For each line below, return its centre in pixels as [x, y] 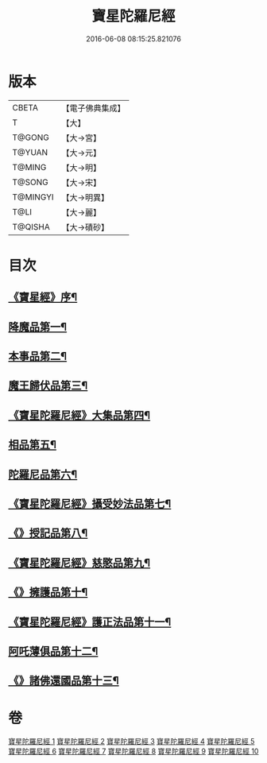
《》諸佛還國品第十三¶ [64, 681]
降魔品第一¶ [38, 327]
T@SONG [31, 182]
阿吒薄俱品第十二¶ [53, 651]
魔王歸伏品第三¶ [48, 386]
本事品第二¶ [38, 356]
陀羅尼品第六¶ [43, 474]
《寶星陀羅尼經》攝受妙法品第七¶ [90, 504]
